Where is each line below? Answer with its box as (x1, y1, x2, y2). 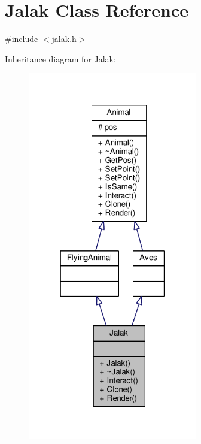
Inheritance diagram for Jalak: (5, 52, 116, 65)
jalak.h (51, 32, 77, 45)
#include (5, 32, 38, 45)
